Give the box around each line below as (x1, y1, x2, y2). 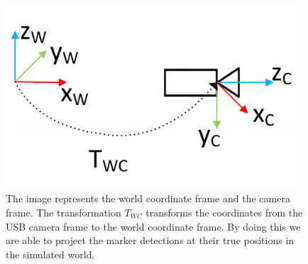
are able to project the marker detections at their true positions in (6, 233, 295, 248)
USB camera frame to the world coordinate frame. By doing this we (6, 219, 301, 233)
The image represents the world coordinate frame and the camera (6, 191, 290, 206)
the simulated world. (6, 246, 95, 261)
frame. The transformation (6, 205, 121, 220)
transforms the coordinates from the (145, 205, 303, 220)
